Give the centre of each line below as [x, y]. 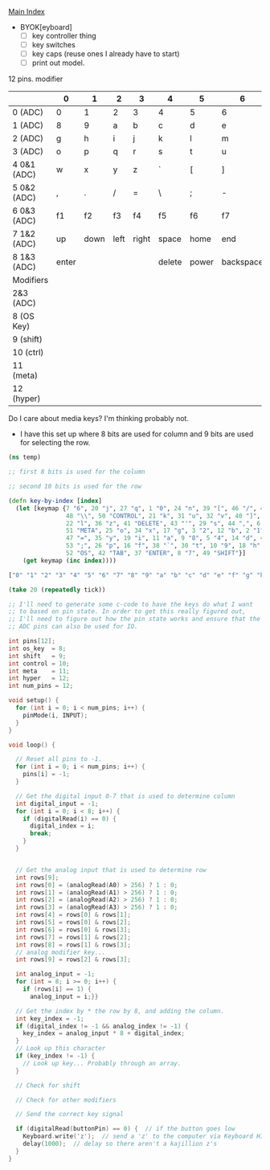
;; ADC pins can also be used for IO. [73, 627]
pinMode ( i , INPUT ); [55, 715]
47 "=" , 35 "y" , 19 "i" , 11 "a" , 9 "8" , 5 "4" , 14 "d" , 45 [166, 538]
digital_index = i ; [62, 826]
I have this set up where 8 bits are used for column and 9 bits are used [137, 434]
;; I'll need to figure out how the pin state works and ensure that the [135, 619]
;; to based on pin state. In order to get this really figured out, [127, 612]
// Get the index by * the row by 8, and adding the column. [120, 1011]
